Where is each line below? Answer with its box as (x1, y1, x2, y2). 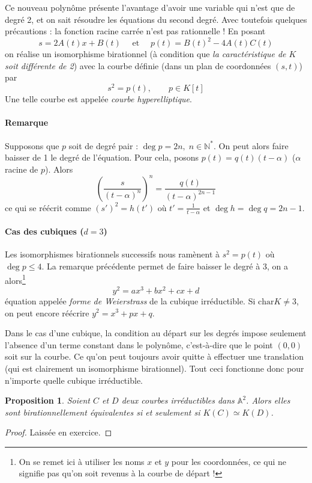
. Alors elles (246, 394, 290, 407)
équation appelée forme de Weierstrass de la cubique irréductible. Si (5, 294, 256, 307)
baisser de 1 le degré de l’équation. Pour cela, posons (5, 151, 199, 164)
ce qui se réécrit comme (5, 201, 91, 214)
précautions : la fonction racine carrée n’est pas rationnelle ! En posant (5, 25, 266, 37)
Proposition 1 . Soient (5, 394, 90, 407)
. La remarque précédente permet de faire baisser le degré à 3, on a (41, 260, 288, 272)
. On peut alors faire (213, 139, 289, 152)
